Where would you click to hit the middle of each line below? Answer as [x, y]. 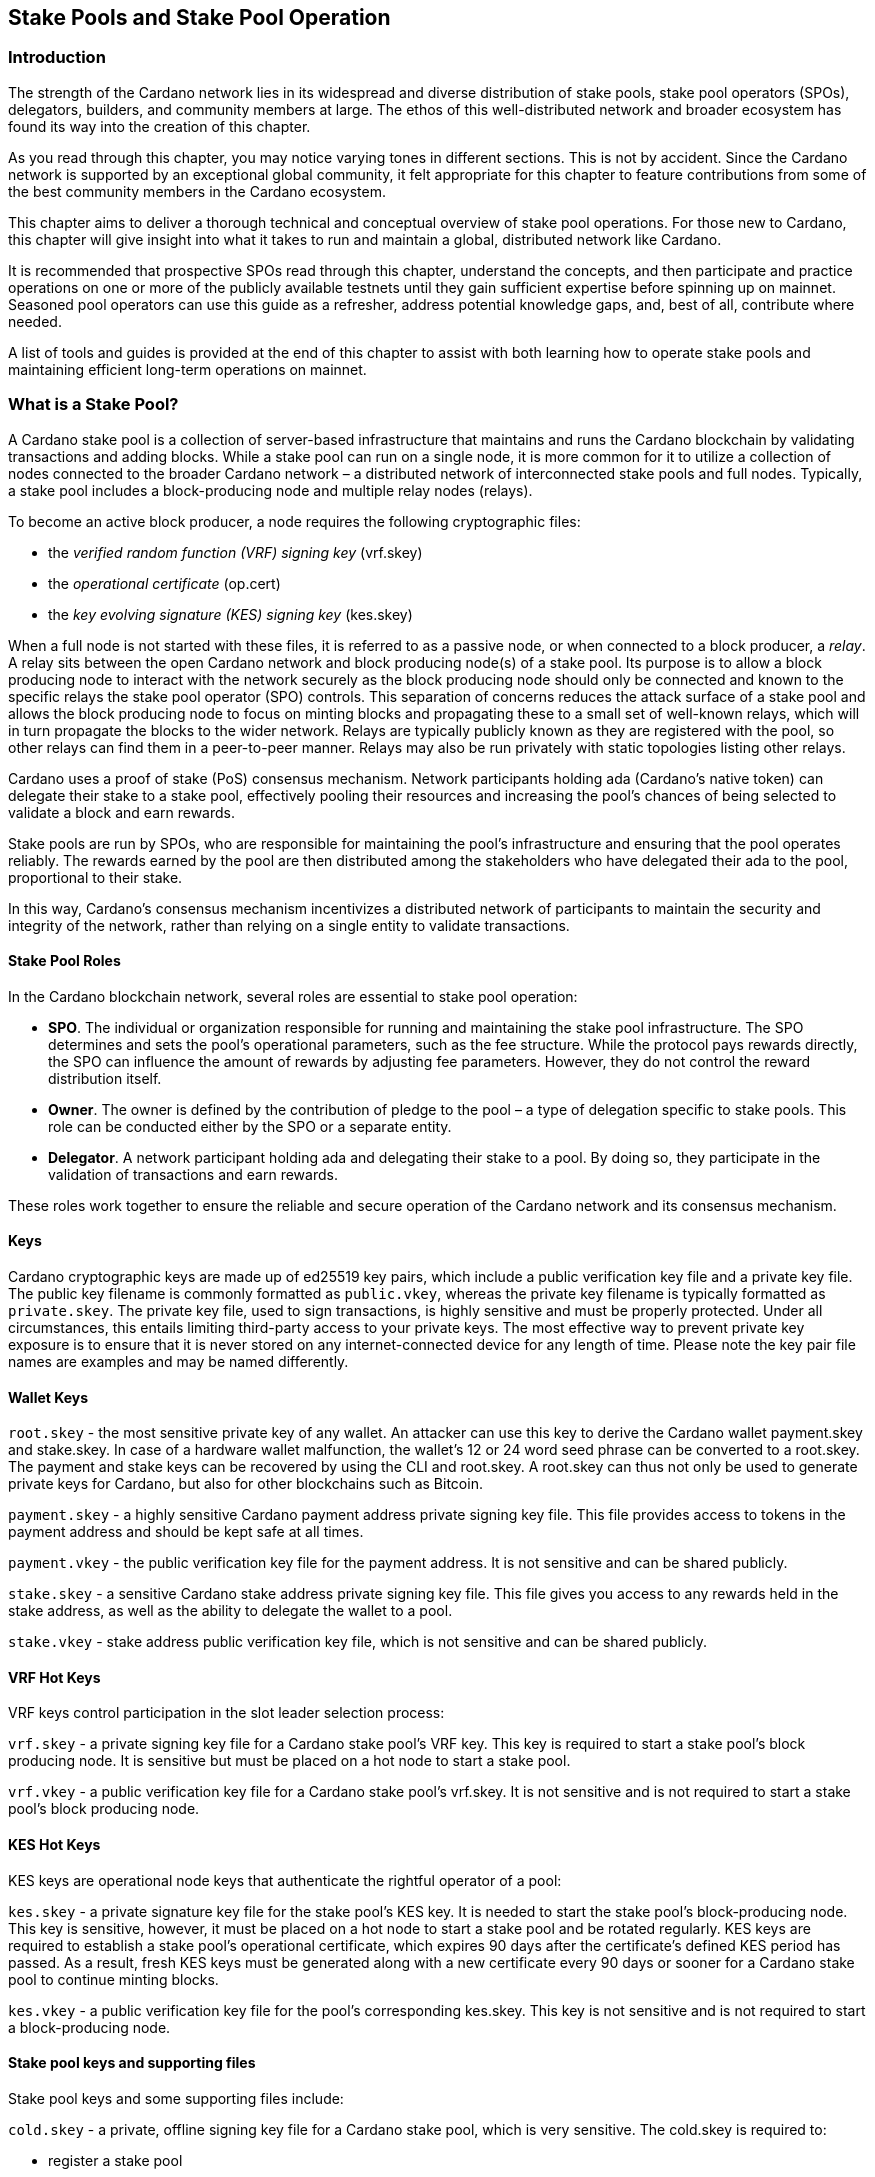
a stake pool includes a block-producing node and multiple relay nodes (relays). [270, 490]
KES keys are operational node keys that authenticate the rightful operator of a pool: [285, 1880]
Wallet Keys [48, 1397]
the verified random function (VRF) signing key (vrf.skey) [235, 552]
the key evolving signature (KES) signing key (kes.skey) [230, 614]
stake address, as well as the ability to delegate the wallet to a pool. [230, 1611]
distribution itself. [105, 1078]
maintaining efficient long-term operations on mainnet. [187, 369]
